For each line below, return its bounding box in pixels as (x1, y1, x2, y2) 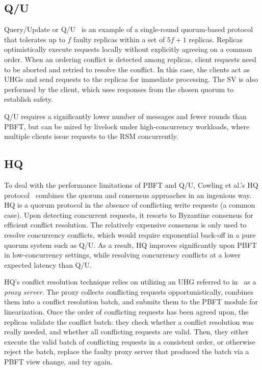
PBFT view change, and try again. (4, 356, 113, 367)
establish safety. (4, 94, 53, 104)
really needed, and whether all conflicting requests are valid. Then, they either (4, 326, 249, 337)
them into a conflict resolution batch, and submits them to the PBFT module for (4, 296, 258, 307)
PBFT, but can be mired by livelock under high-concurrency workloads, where (4, 121, 250, 131)
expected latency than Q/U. (4, 259, 92, 270)
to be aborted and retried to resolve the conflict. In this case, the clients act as (4, 64, 250, 74)
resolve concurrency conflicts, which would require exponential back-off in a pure (4, 229, 256, 240)
